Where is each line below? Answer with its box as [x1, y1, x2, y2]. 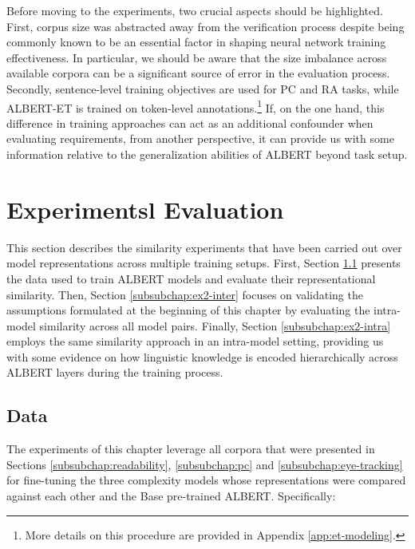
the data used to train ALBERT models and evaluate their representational [6, 270, 376, 286]
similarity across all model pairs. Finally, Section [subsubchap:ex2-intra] [39, 317, 391, 334]
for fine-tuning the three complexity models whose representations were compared [6, 472, 406, 488]
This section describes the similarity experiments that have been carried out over [6, 239, 402, 255]
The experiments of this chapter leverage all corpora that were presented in [6, 440, 375, 457]
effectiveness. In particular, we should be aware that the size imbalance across [6, 49, 387, 65]
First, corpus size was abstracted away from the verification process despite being [6, 18, 405, 34]
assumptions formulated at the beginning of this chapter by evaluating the [6, 302, 370, 318]
